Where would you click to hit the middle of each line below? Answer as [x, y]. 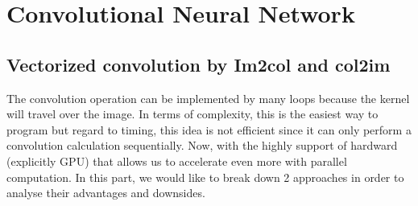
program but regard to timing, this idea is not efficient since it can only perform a [209, 129]
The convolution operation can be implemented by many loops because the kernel [208, 98]
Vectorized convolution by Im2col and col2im [199, 64]
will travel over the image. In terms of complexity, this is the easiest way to [192, 114]
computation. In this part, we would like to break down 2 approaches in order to [205, 177]
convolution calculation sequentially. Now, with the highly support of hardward [202, 145]
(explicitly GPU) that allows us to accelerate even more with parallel [177, 161]
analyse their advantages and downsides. [106, 193]
